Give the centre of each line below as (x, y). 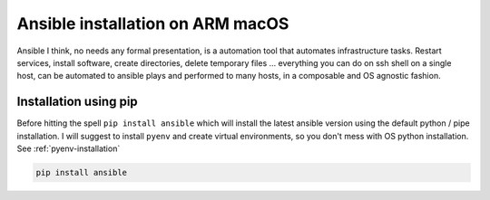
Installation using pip (77, 102)
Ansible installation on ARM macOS (153, 24)
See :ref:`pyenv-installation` (69, 148)
